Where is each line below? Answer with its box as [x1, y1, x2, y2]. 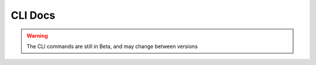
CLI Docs [11, 9, 56, 22]
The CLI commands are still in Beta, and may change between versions [26, 43, 198, 50]
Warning [26, 32, 48, 39]
